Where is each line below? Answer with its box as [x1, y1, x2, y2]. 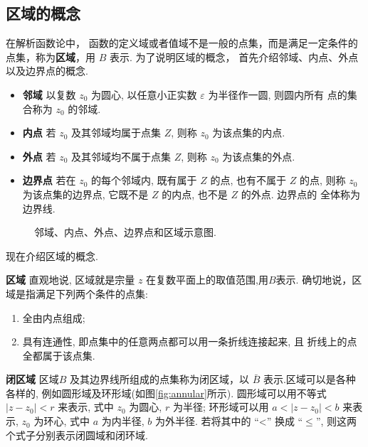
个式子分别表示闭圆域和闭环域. [6, 427, 148, 442]
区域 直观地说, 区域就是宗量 [6, 272, 135, 287]
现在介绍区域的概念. [6, 248, 98, 263]
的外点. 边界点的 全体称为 [241, 186, 360, 201]
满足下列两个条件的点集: [35, 286, 148, 301]
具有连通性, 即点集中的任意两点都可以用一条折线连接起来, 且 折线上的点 [22, 334, 357, 349]
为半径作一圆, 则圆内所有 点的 [208, 87, 347, 102]
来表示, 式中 [58, 399, 114, 414]
